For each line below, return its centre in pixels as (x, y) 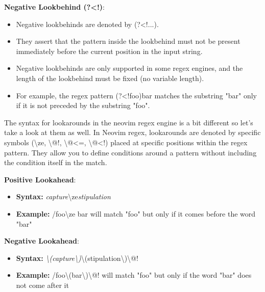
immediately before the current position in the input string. (109, 51)
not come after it (42, 285)
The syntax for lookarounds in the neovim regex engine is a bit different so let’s (129, 122)
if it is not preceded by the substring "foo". (83, 105)
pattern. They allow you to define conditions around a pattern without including (130, 152)
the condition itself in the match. (56, 162)
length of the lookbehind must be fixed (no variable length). (110, 78)
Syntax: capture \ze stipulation (63, 196)
